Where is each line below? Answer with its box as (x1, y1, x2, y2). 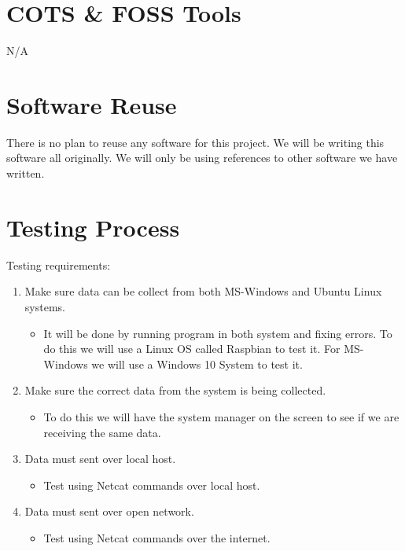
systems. (24, 298, 65, 314)
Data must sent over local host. (24, 450, 176, 467)
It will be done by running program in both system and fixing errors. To (43, 325, 392, 341)
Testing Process (6, 211, 180, 243)
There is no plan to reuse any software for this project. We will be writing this (6, 134, 385, 150)
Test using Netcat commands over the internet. (43, 529, 271, 545)
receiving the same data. (43, 424, 161, 440)
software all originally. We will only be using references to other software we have (6, 149, 398, 166)
